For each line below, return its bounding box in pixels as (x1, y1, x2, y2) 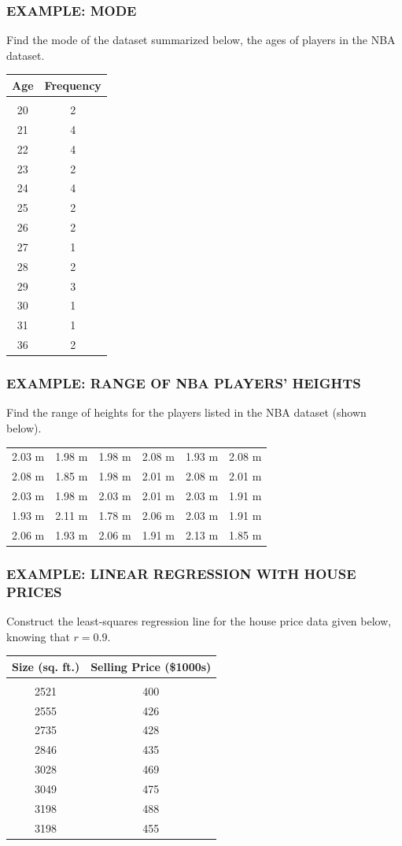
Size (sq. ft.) (12, 658, 80, 674)
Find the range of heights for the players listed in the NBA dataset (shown (6, 404, 367, 421)
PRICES (6, 581, 62, 601)
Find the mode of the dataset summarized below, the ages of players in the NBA (6, 32, 396, 48)
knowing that (6, 628, 70, 644)
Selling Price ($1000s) (90, 658, 212, 674)
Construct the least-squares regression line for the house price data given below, (6, 612, 392, 629)
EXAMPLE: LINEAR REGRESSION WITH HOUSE (6, 563, 356, 583)
